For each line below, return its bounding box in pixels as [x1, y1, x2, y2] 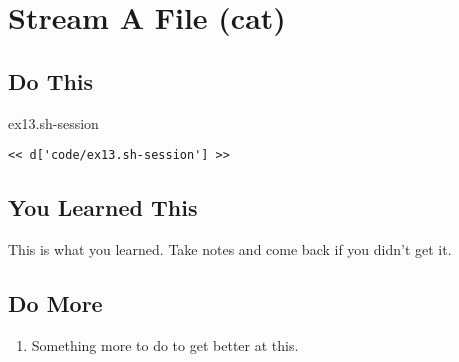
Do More [8, 288, 103, 319]
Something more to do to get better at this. [31, 334, 299, 355]
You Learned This [8, 192, 198, 223]
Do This [8, 65, 94, 96]
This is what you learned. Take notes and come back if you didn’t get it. [8, 239, 452, 260]
